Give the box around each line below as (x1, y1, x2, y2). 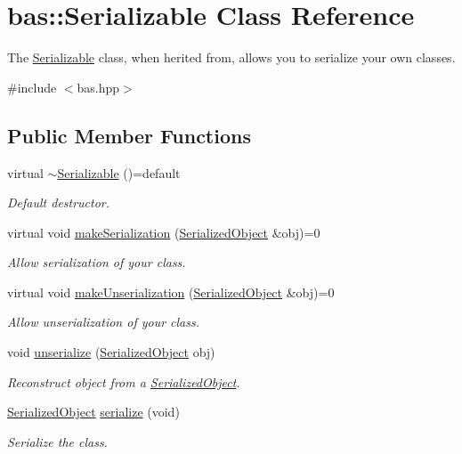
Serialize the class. (7, 432, 108, 450)
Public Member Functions (7, 121, 251, 149)
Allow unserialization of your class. (7, 312, 200, 331)
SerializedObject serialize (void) (7, 402, 180, 421)
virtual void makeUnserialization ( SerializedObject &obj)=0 (7, 282, 335, 301)
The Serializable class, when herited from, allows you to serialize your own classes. (7, 48, 456, 67)
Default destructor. (7, 193, 110, 212)
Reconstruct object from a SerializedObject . (7, 372, 240, 391)
